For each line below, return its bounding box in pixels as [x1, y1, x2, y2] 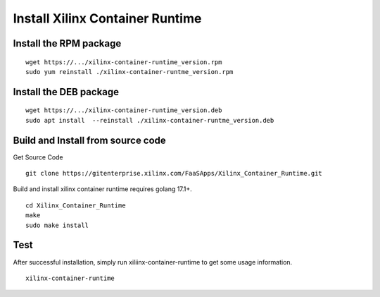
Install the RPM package [13, 37, 122, 49]
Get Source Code [13, 152, 63, 162]
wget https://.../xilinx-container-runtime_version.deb [25, 107, 222, 114]
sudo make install [25, 221, 89, 229]
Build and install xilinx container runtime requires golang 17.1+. [13, 185, 193, 193]
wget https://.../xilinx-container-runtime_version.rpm [25, 58, 222, 66]
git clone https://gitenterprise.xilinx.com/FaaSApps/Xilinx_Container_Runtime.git [25, 169, 323, 178]
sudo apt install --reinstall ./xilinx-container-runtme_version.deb [25, 116, 274, 124]
